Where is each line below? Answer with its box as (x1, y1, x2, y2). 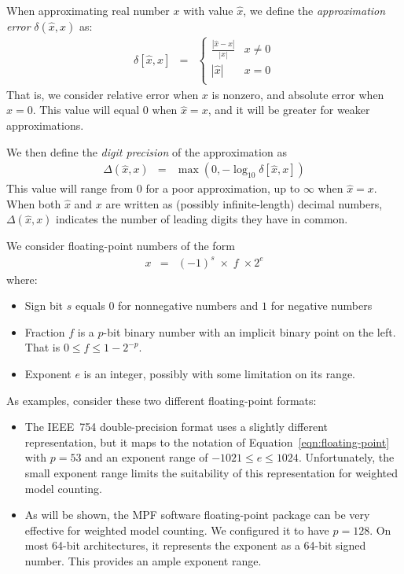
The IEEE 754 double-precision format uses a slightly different (24, 418, 329, 435)
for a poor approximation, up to (145, 180, 300, 197)
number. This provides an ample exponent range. (24, 552, 262, 568)
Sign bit (24, 297, 64, 314)
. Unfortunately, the (298, 449, 395, 465)
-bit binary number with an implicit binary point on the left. (103, 323, 396, 340)
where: (6, 270, 38, 287)
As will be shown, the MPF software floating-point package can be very (24, 506, 370, 523)
